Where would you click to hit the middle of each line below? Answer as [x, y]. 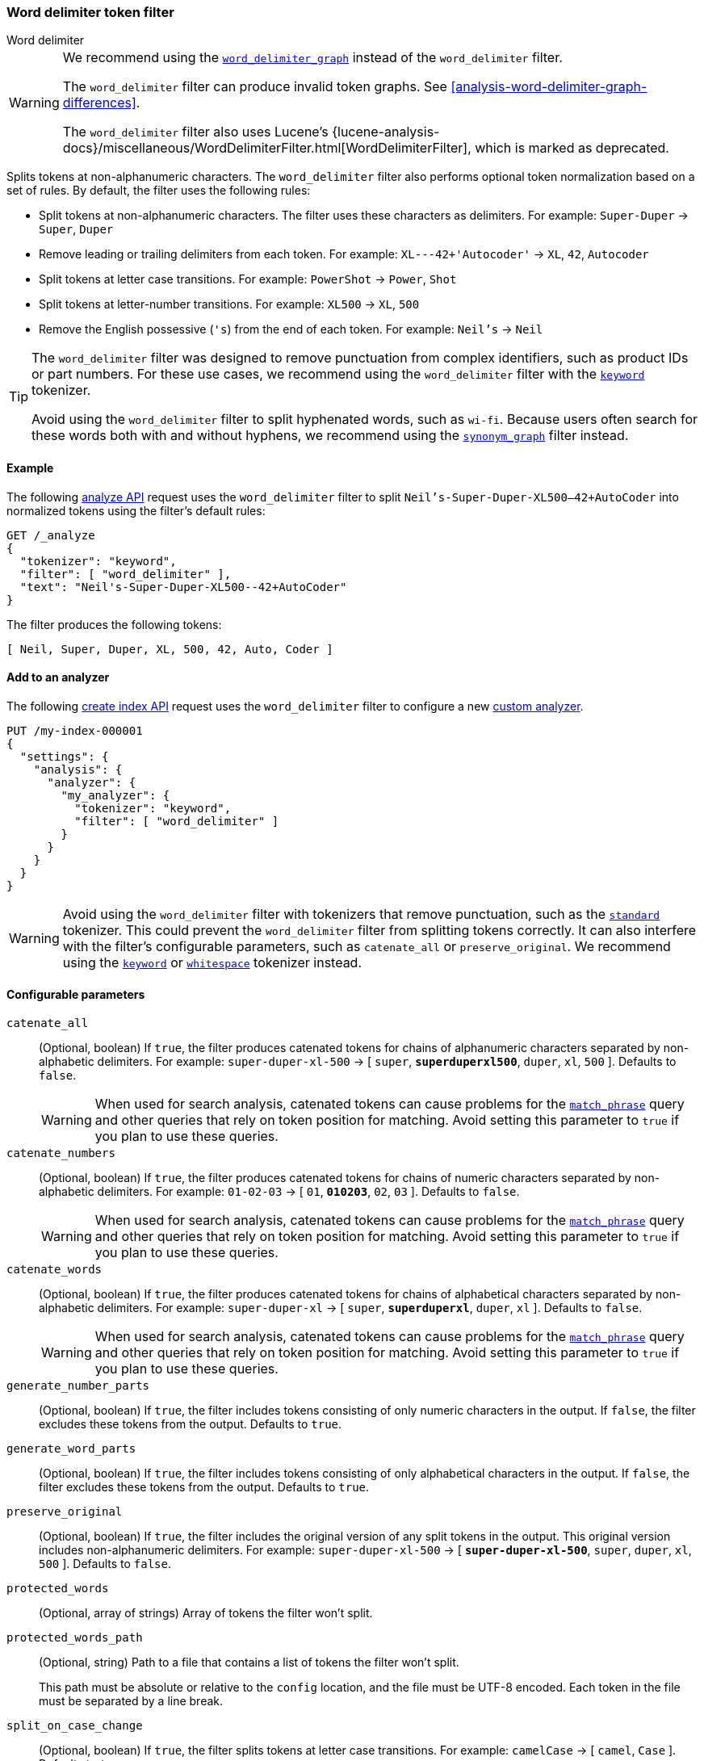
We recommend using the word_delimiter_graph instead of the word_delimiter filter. [312, 58]
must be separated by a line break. [131, 1701]
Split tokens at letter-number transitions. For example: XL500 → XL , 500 [229, 304]
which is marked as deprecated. [572, 148]
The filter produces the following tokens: [114, 624]
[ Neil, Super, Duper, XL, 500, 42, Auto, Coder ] [170, 649]
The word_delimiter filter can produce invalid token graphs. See [255, 87]
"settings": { [64, 756]
